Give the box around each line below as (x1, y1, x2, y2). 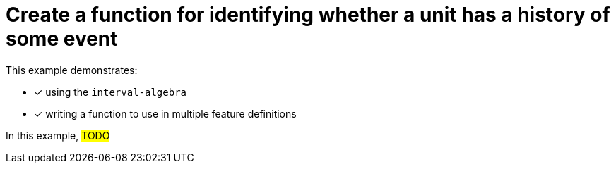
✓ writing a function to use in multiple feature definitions (34, 107, 297, 120)
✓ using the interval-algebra (34, 85, 186, 98)
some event (6, 27, 118, 51)
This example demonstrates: (6, 63, 138, 76)
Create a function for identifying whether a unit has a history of (6, 3, 610, 27)
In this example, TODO (6, 129, 110, 142)
